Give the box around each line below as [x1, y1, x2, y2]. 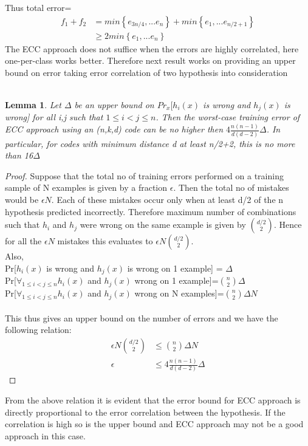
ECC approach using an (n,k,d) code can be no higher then [5, 123, 224, 136]
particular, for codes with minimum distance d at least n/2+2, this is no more [5, 137, 295, 149]
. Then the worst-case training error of [156, 111, 300, 123]
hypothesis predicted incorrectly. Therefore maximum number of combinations [5, 205, 296, 218]
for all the [5, 235, 42, 247]
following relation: [5, 323, 72, 336]
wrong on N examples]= [134, 287, 224, 300]
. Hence [273, 218, 302, 231]
